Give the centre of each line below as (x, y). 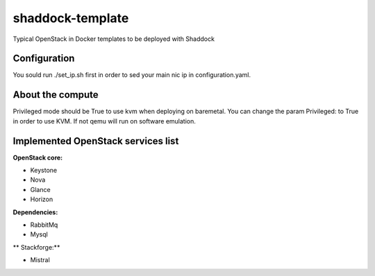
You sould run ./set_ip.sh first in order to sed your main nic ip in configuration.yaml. (132, 75)
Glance (41, 189)
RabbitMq (44, 225)
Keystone (44, 171)
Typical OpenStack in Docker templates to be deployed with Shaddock (114, 39)
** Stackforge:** (36, 247)
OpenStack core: (38, 157)
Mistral (40, 260)
